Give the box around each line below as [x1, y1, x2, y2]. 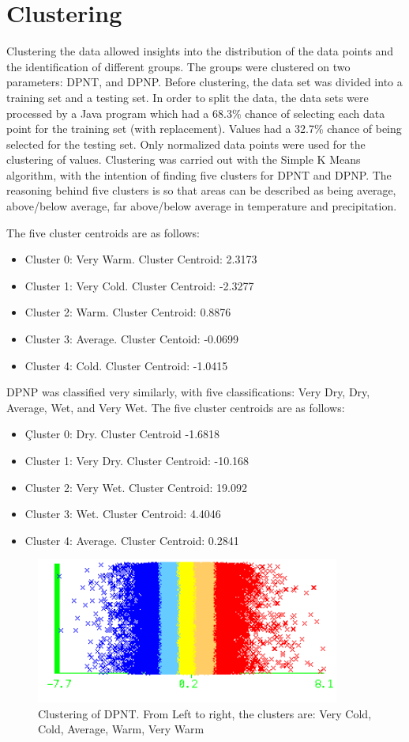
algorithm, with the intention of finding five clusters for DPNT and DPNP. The [6, 166, 392, 183]
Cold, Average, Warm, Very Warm [38, 721, 204, 737]
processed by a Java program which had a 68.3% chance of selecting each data [6, 104, 385, 121]
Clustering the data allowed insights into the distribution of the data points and [6, 43, 394, 59]
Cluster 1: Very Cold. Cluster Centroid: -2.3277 [24, 277, 254, 293]
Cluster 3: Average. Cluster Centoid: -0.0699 [24, 331, 238, 347]
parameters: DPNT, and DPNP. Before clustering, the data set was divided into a [6, 74, 403, 90]
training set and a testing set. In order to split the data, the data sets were [6, 89, 369, 105]
